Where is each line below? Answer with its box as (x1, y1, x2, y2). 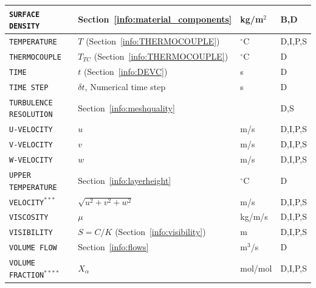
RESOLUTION (9, 110, 53, 119)
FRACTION (9, 270, 44, 279)
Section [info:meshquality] (78, 101, 175, 114)
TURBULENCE (9, 98, 53, 107)
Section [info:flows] (78, 241, 149, 253)
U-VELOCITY (9, 125, 53, 135)
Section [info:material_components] (78, 13, 232, 26)
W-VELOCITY (9, 156, 53, 165)
